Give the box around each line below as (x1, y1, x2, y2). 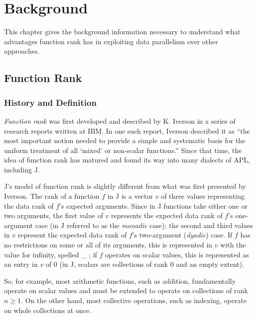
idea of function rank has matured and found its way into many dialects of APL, (4, 155, 250, 165)
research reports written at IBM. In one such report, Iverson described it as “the (4, 125, 250, 136)
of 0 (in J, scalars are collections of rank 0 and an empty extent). (45, 259, 245, 269)
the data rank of (4, 200, 54, 211)
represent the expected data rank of (17, 230, 127, 240)
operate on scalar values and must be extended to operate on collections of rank (4, 285, 248, 296)
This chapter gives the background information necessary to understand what (4, 26, 241, 37)
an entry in (4, 259, 38, 269)
